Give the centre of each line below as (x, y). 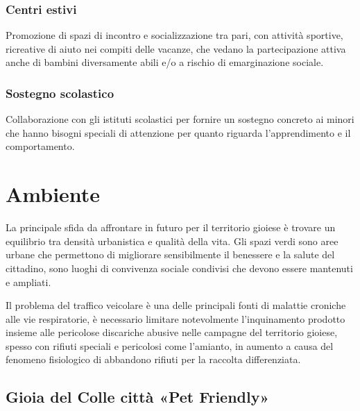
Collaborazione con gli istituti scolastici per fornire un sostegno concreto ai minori (180, 119)
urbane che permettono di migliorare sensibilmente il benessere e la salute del (170, 254)
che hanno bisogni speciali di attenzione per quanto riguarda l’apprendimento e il (178, 132)
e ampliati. (28, 282)
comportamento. (40, 146)
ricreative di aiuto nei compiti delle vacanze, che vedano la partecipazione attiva (176, 48)
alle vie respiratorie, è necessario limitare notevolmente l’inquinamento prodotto (175, 318)
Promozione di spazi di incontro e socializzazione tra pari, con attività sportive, (174, 35)
